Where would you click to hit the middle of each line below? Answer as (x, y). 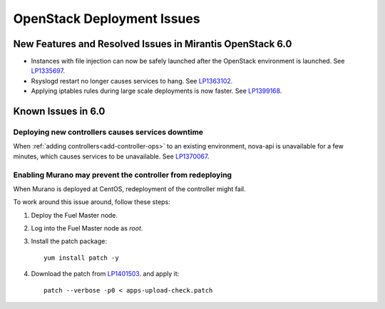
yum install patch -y (81, 258)
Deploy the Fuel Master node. (74, 215)
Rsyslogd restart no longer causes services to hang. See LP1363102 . (132, 81)
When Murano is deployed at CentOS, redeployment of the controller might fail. (129, 188)
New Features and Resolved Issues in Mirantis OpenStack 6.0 (153, 44)
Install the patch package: (69, 241)
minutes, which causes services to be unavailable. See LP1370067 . (111, 156)
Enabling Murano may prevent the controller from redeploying (122, 175)
